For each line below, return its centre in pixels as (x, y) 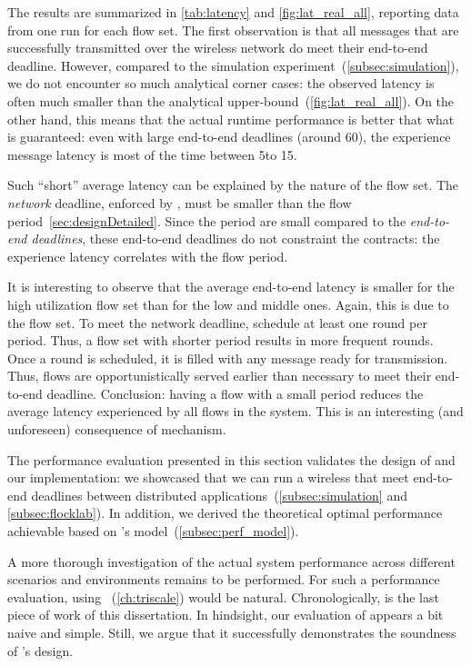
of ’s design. (40, 650)
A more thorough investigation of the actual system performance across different (231, 561)
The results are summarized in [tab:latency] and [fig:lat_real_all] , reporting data (233, 12)
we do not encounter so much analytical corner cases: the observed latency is (221, 83)
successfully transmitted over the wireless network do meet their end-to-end (218, 48)
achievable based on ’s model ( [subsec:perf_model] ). (153, 531)
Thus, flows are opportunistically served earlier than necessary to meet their (220, 376)
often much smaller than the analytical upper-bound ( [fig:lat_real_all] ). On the (231, 100)
